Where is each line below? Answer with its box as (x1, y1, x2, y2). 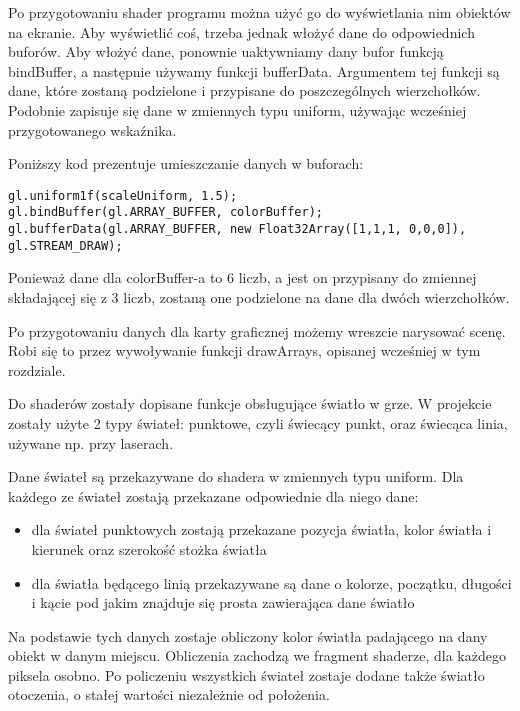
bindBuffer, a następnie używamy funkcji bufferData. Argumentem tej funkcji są (8, 60, 500, 81)
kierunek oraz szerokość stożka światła (31, 538, 267, 559)
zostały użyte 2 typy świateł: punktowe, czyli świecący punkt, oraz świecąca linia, (8, 412, 508, 433)
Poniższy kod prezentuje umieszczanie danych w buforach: (8, 153, 364, 174)
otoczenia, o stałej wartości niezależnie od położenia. (8, 684, 330, 705)
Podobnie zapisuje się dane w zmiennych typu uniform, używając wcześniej (8, 99, 467, 120)
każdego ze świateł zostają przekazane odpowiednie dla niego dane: (8, 485, 419, 506)
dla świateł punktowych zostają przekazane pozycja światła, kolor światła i (31, 519, 492, 540)
